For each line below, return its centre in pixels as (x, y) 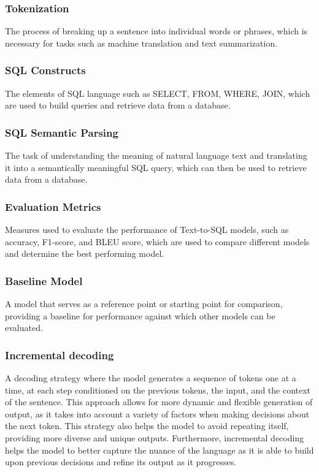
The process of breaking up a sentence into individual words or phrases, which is (156, 31)
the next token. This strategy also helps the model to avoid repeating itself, (147, 426)
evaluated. (24, 328)
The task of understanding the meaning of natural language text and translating (156, 155)
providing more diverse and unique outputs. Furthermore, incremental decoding (155, 438)
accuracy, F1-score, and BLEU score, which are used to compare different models (157, 241)
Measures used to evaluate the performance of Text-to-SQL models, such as (147, 230)
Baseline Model (44, 280)
